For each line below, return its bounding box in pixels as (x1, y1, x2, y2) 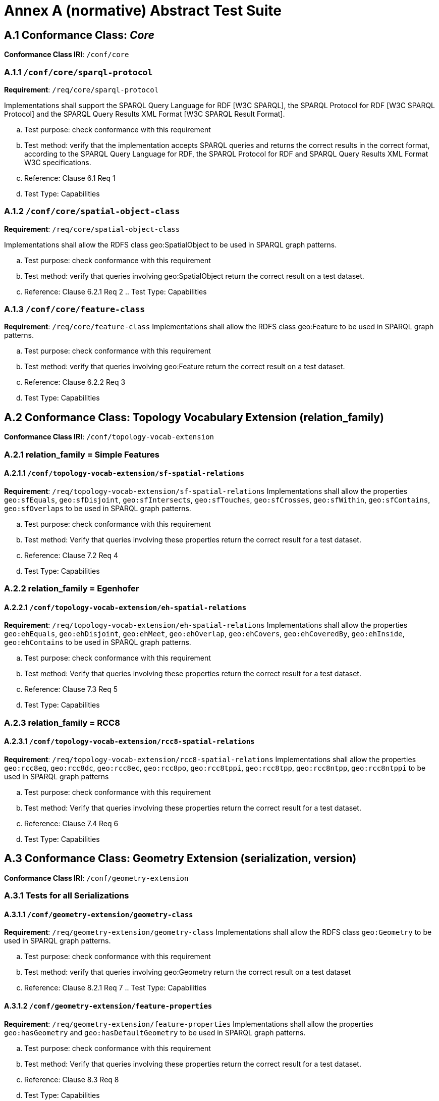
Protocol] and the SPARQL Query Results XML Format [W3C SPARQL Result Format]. (4, 109, 285, 118)
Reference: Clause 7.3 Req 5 (24, 685, 118, 694)
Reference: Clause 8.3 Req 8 (24, 1075, 119, 1084)
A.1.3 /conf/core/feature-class (4, 304, 145, 315)
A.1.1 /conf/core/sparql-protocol (4, 67, 153, 77)
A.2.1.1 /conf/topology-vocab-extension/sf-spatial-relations (4, 469, 245, 478)
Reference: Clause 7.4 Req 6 (24, 819, 119, 828)
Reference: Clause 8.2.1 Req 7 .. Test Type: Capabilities (24, 983, 207, 992)
